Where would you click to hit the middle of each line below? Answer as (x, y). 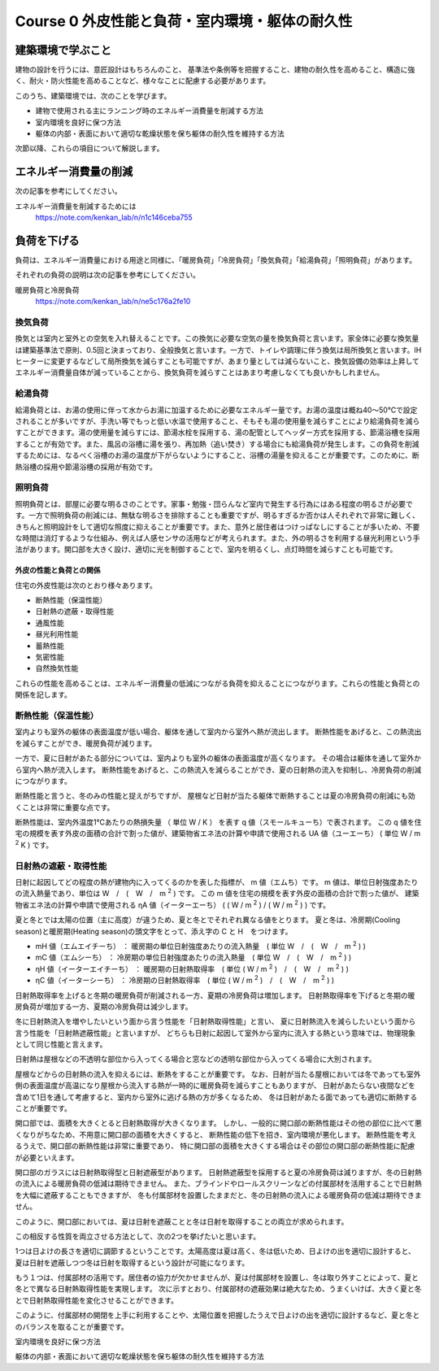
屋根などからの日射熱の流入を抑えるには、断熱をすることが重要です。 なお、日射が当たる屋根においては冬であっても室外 (218, 1074)
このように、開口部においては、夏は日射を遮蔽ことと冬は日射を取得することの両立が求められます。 (182, 1221)
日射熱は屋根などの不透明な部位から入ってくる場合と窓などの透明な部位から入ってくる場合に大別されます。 (196, 1059)
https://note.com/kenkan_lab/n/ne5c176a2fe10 (113, 302)
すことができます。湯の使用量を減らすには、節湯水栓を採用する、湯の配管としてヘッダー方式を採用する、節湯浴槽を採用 (217, 433)
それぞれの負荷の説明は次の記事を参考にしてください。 (108, 275)
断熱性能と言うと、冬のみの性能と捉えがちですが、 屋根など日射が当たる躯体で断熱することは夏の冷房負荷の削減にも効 (215, 796)
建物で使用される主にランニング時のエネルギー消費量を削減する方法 (149, 111)
